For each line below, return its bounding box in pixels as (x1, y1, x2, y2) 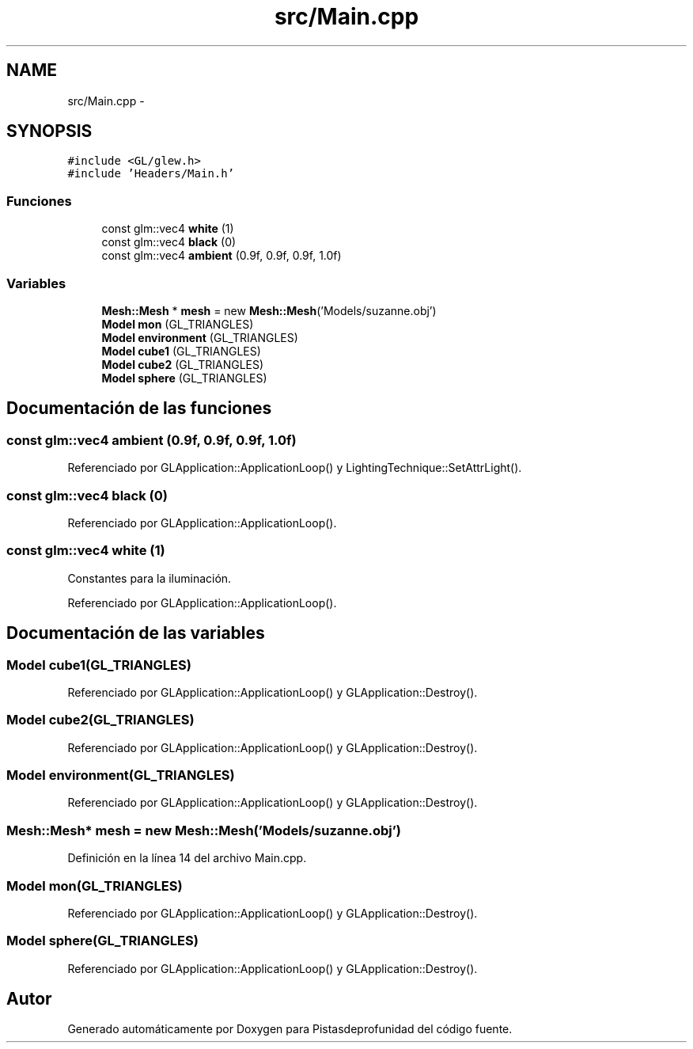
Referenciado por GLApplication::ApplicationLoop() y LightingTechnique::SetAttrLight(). (67, 461, 522, 475)
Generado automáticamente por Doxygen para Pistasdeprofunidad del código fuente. (67, 1022, 513, 1036)
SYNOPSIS (6, 121, 93, 142)
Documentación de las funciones (6, 398, 272, 419)
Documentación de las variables (6, 623, 265, 644)
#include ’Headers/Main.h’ (67, 167, 235, 181)
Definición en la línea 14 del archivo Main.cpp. (67, 851, 307, 865)
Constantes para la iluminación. (67, 571, 232, 585)
